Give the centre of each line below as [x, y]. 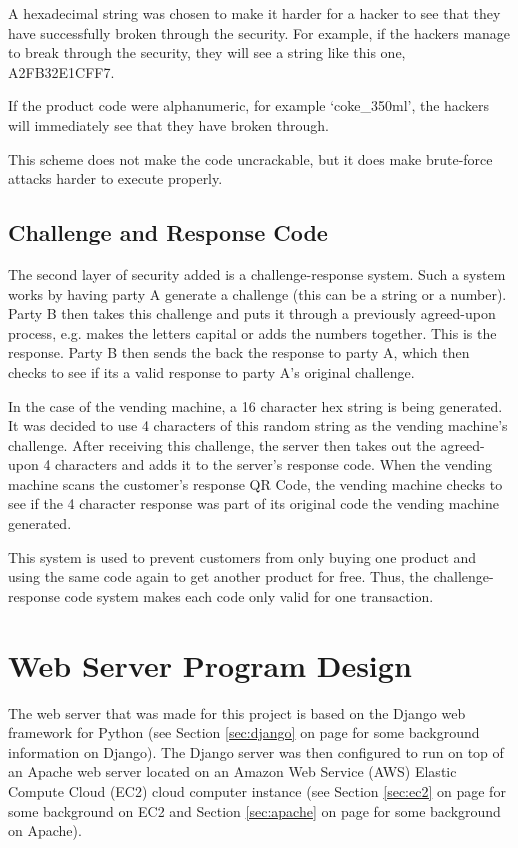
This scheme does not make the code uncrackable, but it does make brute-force [250, 158]
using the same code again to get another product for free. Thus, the [218, 576]
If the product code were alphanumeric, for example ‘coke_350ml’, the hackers [248, 105]
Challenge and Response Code [168, 232]
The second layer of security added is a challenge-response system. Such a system [257, 273]
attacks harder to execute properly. [115, 178]
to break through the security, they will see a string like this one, [207, 52]
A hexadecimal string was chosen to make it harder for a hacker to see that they [254, 13]
